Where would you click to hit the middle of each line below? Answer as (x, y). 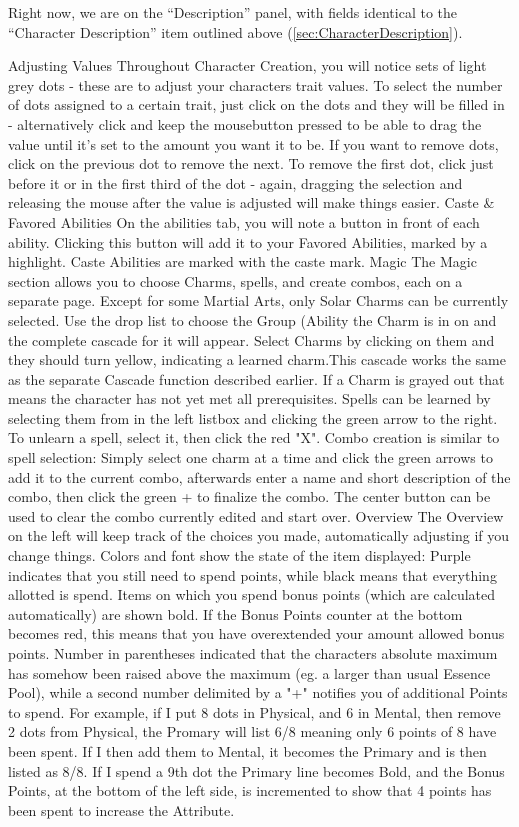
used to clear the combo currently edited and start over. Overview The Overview (256, 515)
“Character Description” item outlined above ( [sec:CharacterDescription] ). (235, 31)
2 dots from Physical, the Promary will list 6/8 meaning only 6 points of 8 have (252, 731)
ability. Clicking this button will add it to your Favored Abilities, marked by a (248, 241)
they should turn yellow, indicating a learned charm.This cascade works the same (257, 359)
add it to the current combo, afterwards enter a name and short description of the (259, 476)
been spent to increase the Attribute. (121, 809)
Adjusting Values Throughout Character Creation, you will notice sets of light (247, 65)
